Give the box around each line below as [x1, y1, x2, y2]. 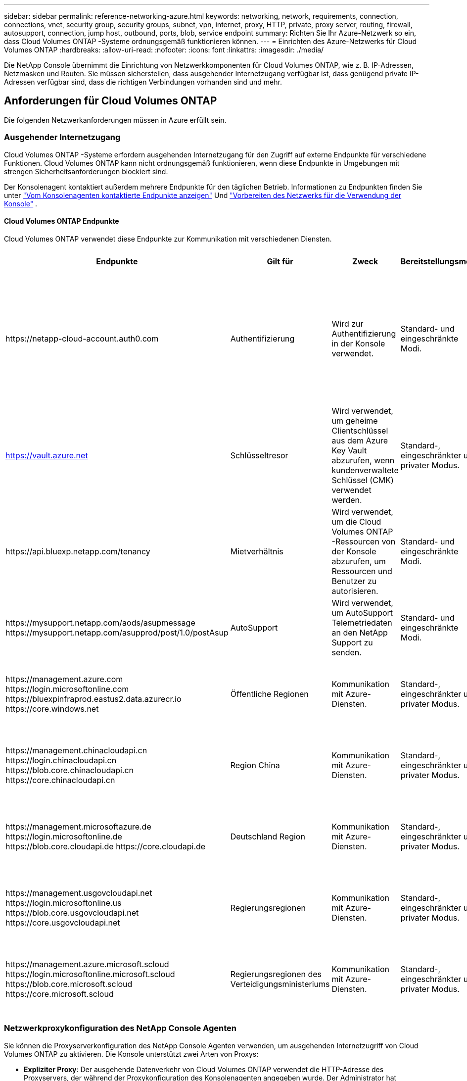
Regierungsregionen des [230, 969, 322, 979]
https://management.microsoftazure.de [5, 821, 151, 832]
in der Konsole [331, 338, 385, 348]
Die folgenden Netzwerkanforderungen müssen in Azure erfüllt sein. [4, 115, 227, 124]
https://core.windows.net [5, 703, 99, 714]
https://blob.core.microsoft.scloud [5, 979, 133, 989]
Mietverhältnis [230, 546, 283, 556]
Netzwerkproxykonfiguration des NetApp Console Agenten [4, 1023, 236, 1033]
